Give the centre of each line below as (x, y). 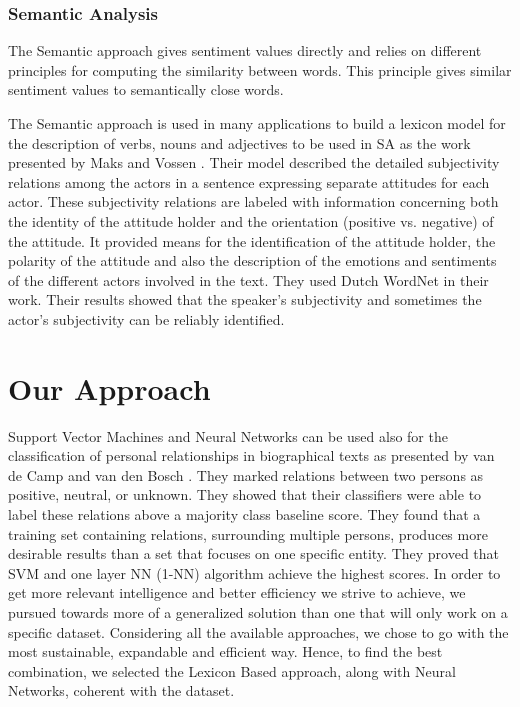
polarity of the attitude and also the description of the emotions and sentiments (252, 260)
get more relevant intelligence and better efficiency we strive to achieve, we (237, 592)
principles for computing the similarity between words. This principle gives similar (260, 69)
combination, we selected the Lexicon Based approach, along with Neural (232, 670)
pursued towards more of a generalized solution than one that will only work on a (258, 612)
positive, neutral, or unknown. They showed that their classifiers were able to (245, 494)
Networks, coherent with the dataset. (121, 690)
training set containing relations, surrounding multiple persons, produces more (248, 533)
